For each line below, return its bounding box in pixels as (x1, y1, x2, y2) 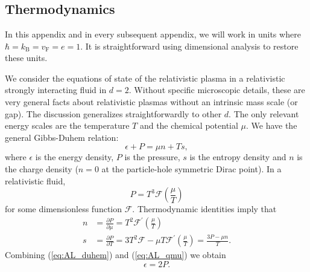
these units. (5, 51, 48, 64)
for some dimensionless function (5, 202, 122, 215)
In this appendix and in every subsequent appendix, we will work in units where (5, 28, 301, 40)
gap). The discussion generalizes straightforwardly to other (5, 107, 222, 120)
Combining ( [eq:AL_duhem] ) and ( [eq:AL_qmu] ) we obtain (5, 248, 226, 261)
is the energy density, (35, 151, 114, 163)
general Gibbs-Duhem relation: (5, 131, 119, 143)
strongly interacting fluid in (5, 83, 107, 96)
